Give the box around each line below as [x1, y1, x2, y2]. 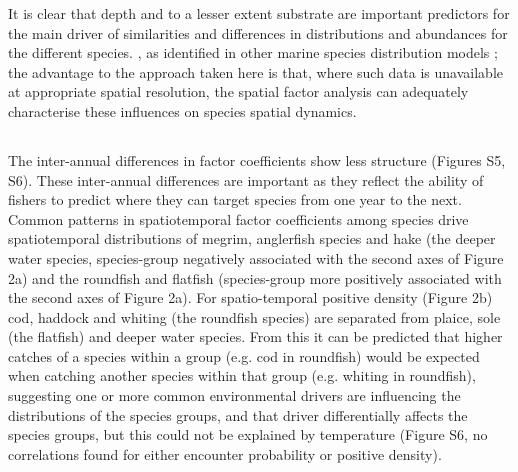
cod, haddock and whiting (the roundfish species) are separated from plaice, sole [8, 306, 501, 327]
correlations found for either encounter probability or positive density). [8, 443, 442, 464]
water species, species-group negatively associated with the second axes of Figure [8, 247, 504, 268]
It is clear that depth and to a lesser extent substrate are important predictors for [8, 3, 510, 23]
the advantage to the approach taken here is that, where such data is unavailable [8, 61, 503, 82]
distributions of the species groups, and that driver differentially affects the [8, 404, 468, 425]
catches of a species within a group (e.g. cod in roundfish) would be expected [8, 345, 480, 366]
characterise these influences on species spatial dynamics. [8, 100, 357, 121]
